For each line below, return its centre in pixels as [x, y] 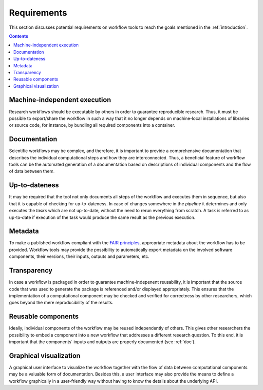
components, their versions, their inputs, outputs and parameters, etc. [79, 256]
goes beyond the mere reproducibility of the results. [61, 303]
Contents [19, 36]
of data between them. [32, 171]
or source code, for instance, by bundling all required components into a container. [92, 125]
